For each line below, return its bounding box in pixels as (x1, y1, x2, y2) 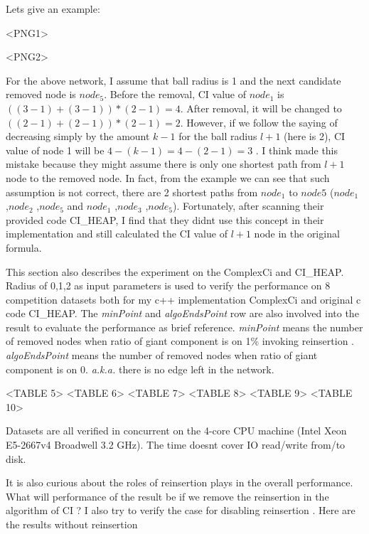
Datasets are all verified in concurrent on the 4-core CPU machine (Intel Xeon (6, 423, 347, 438)
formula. (6, 240, 42, 255)
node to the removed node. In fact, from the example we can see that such (6, 170, 330, 185)
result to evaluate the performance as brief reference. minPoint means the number (6, 319, 363, 334)
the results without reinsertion (6, 517, 138, 531)
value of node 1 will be (6, 142, 105, 157)
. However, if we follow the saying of (180, 114, 338, 129)
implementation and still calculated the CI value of (6, 226, 228, 241)
